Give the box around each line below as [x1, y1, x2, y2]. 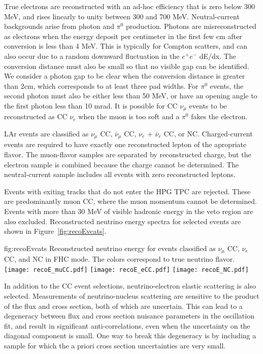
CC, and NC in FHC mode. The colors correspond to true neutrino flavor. [4, 254, 235, 264]
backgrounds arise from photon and [4, 21, 114, 31]
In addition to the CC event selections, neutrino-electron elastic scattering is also [4, 280, 256, 291]
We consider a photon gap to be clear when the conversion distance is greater [4, 70, 245, 81]
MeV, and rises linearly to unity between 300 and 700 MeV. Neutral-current [4, 11, 240, 21]
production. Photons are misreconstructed [125, 21, 256, 31]
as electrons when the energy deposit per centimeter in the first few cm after [4, 30, 242, 41]
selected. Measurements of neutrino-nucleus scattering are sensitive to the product [4, 291, 259, 301]
